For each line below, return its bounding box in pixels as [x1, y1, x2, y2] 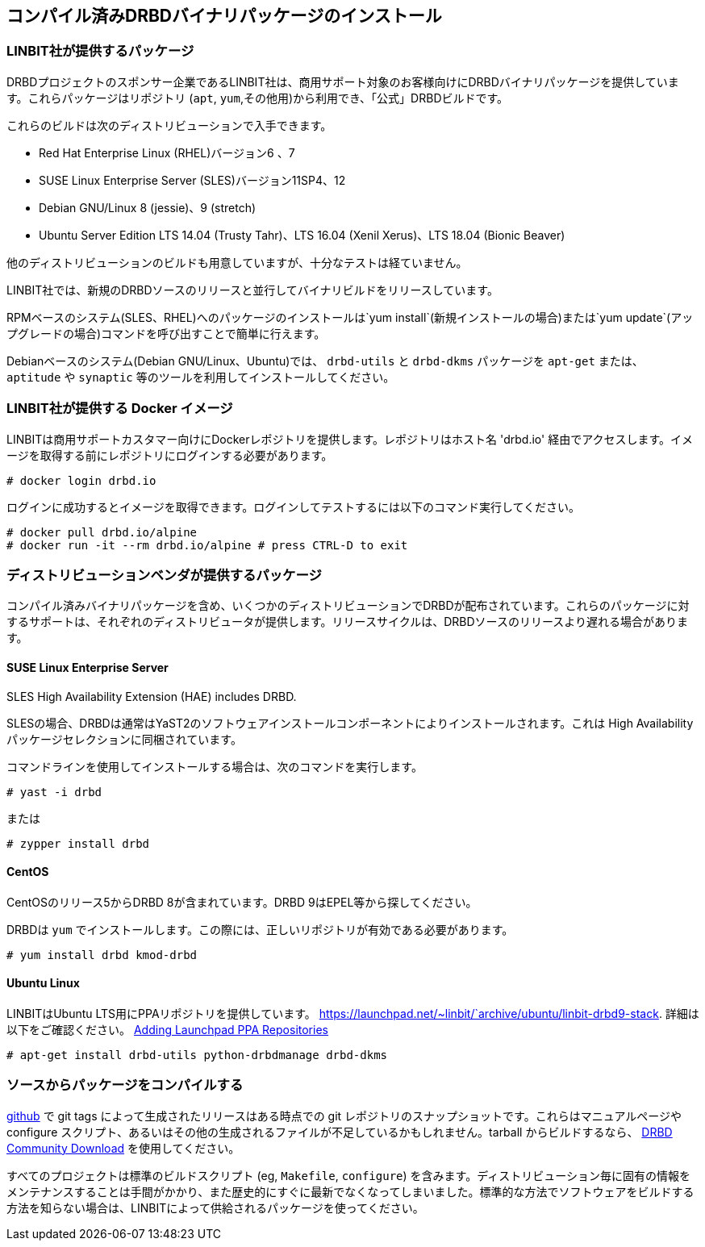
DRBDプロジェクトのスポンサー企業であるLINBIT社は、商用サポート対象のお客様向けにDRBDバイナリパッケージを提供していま [6, 74, 679, 89]
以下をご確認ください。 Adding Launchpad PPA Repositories [6, 1022, 328, 1036]
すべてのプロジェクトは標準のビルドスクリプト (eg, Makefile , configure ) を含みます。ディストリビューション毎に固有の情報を [6, 1168, 690, 1182]
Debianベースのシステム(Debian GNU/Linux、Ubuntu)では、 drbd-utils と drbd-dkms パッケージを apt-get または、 [6, 353, 644, 368]
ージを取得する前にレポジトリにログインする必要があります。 [6, 448, 333, 462]
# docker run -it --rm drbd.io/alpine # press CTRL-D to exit [6, 538, 408, 552]
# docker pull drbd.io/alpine [6, 525, 198, 539]
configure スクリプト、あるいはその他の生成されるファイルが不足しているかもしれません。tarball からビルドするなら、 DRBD [6, 1124, 673, 1139]
